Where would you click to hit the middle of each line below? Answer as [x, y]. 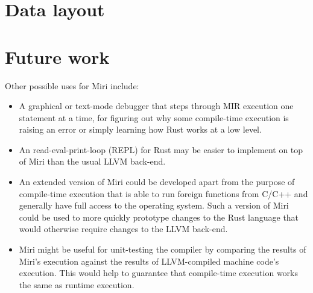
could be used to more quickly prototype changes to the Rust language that [159, 217]
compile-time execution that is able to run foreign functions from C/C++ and [163, 193]
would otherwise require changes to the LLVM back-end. [123, 229]
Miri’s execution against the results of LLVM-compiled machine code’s [149, 261]
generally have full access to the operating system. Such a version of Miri [154, 205]
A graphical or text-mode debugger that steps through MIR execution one [156, 106]
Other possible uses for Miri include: [72, 85]
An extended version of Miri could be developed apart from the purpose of [157, 182]
